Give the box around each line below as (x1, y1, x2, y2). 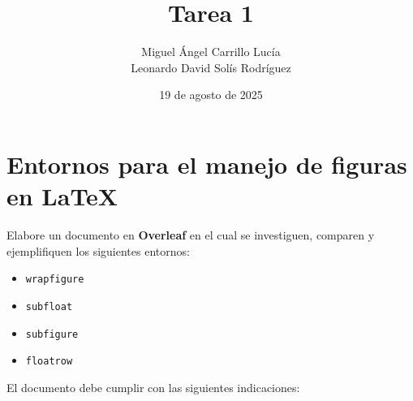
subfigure (25, 328, 79, 340)
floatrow (25, 356, 73, 368)
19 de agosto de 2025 (159, 86, 263, 103)
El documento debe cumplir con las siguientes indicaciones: (6, 378, 300, 395)
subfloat (25, 300, 73, 313)
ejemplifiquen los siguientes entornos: (6, 242, 190, 259)
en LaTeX (6, 179, 118, 213)
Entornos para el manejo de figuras (6, 147, 407, 180)
